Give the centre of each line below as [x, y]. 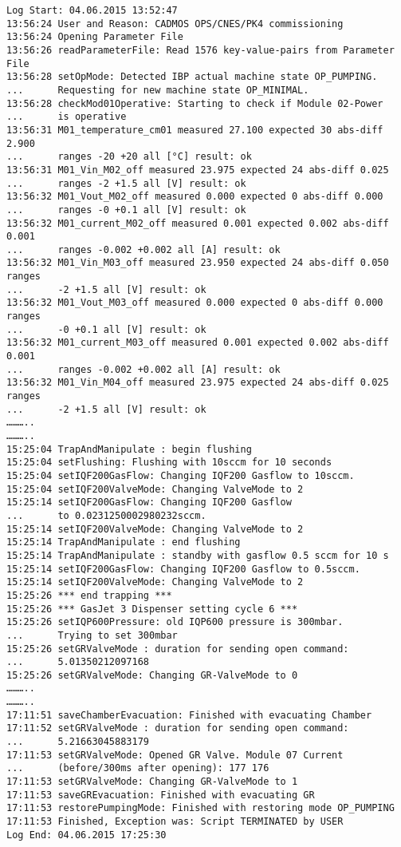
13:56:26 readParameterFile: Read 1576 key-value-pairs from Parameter [200, 50]
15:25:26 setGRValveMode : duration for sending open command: [178, 649]
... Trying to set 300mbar [92, 635]
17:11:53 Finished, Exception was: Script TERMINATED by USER [175, 822]
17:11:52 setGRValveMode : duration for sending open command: [178, 728]
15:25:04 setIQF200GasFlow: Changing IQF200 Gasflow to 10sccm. [181, 475]
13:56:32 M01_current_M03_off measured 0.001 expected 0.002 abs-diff [198, 343]
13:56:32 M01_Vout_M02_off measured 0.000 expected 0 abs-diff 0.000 [195, 197]
